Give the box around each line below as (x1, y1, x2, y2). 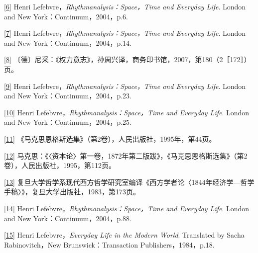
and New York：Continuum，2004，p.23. (4, 90, 131, 101)
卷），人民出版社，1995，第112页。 (4, 160, 116, 170)
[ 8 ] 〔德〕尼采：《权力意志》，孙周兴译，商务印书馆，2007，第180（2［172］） (4, 54, 251, 65)
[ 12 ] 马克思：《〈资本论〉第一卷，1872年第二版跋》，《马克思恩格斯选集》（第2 (4, 150, 248, 161)
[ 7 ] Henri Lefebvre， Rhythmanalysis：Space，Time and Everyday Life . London (4, 28, 246, 38)
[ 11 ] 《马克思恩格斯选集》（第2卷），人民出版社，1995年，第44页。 (4, 133, 216, 144)
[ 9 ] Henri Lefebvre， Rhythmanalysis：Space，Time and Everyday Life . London (4, 81, 246, 91)
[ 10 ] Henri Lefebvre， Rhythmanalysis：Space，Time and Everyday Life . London (4, 107, 250, 117)
